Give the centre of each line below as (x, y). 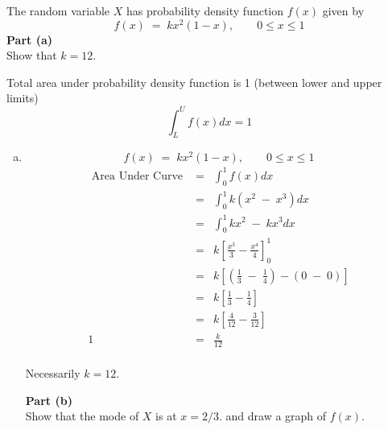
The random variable (58, 10)
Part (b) (49, 400)
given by (343, 10)
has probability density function (205, 10)
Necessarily (53, 373)
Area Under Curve (137, 176)
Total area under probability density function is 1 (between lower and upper (194, 82)
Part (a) (29, 39)
